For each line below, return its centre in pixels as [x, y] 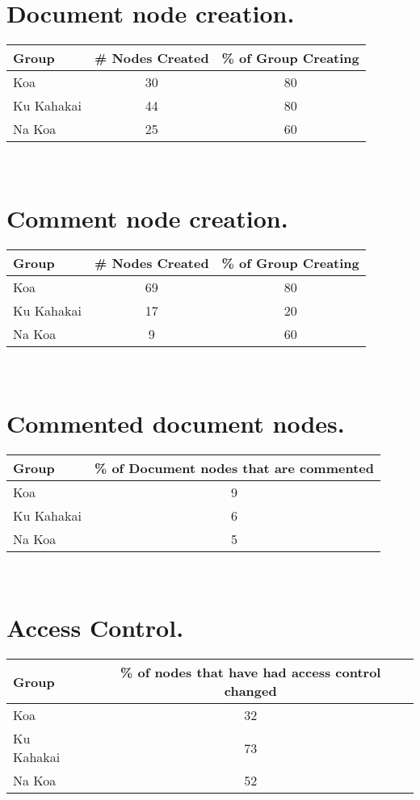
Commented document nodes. [176, 423]
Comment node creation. [147, 218]
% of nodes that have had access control [251, 672]
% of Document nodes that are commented [234, 467]
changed [250, 691]
